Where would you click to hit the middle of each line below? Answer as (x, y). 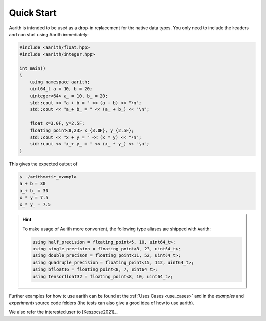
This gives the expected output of (43, 164)
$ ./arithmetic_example (48, 177)
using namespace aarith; (60, 82)
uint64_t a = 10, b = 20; (61, 89)
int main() (33, 68)
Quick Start (33, 13)
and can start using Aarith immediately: (49, 34)
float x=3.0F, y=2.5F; (57, 124)
